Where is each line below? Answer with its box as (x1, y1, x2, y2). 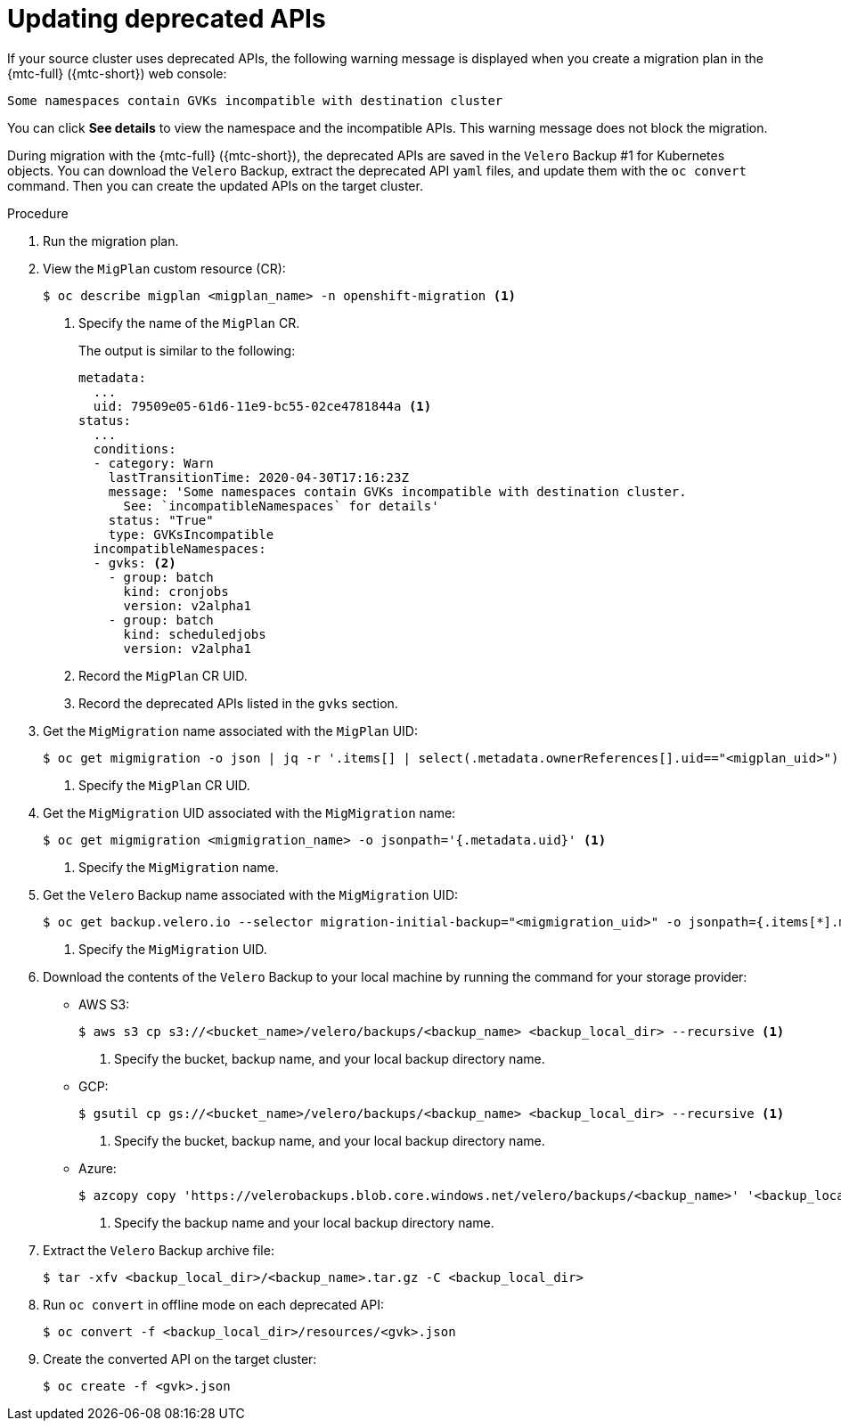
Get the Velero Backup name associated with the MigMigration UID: (43, 886, 459, 902)
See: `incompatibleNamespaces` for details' (123, 498, 439, 513)
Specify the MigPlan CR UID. (78, 777, 250, 793)
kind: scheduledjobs (123, 626, 266, 641)
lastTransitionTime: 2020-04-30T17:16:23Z (108, 469, 409, 485)
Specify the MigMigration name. (78, 859, 279, 875)
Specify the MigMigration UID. (78, 941, 267, 957)
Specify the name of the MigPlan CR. (78, 314, 300, 330)
